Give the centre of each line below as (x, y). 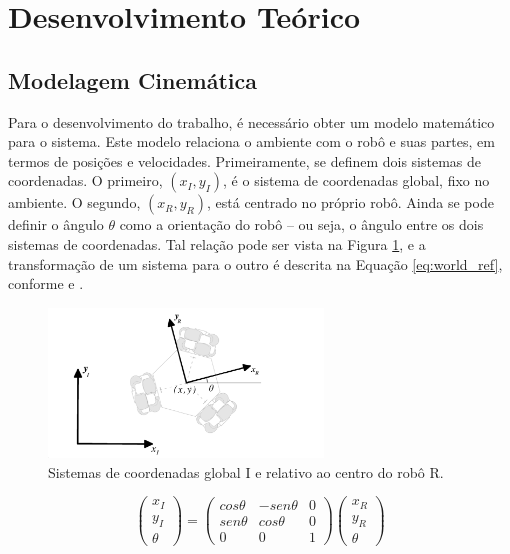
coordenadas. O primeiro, (85, 180)
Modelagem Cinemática (132, 79)
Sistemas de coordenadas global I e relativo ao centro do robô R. (246, 471)
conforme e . (46, 283)
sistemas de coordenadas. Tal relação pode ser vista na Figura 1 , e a (217, 243)
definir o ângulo (56, 224)
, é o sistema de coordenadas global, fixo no (356, 180)
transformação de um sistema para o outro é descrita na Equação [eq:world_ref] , (255, 263)
